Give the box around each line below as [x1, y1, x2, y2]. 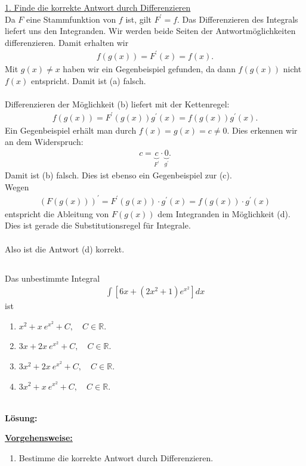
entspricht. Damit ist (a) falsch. [31, 74, 146, 87]
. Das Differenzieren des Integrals [177, 13, 298, 25]
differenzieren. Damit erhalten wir [5, 36, 129, 48]
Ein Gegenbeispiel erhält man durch [5, 124, 137, 136]
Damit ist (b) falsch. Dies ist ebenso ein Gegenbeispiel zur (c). [5, 169, 232, 181]
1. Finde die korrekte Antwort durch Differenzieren [5, 1, 191, 13]
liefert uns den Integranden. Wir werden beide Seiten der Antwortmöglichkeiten [5, 24, 296, 37]
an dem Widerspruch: [5, 135, 84, 148]
